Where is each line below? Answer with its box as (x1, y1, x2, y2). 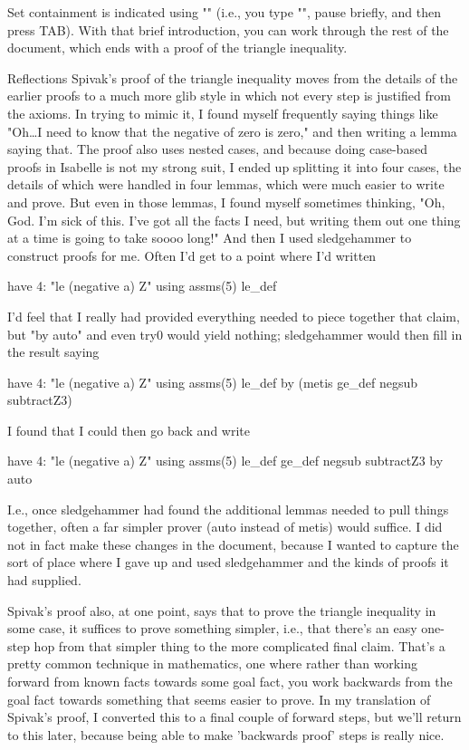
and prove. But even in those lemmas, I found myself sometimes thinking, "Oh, (7, 192, 445, 211)
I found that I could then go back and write (7, 420, 251, 439)
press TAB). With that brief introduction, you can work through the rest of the (7, 20, 449, 39)
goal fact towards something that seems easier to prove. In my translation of (7, 689, 431, 708)
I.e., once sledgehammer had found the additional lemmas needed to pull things (7, 499, 449, 518)
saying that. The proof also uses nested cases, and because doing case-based (7, 139, 427, 159)
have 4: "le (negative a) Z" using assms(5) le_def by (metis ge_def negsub (7, 372, 418, 391)
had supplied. (7, 571, 81, 590)
